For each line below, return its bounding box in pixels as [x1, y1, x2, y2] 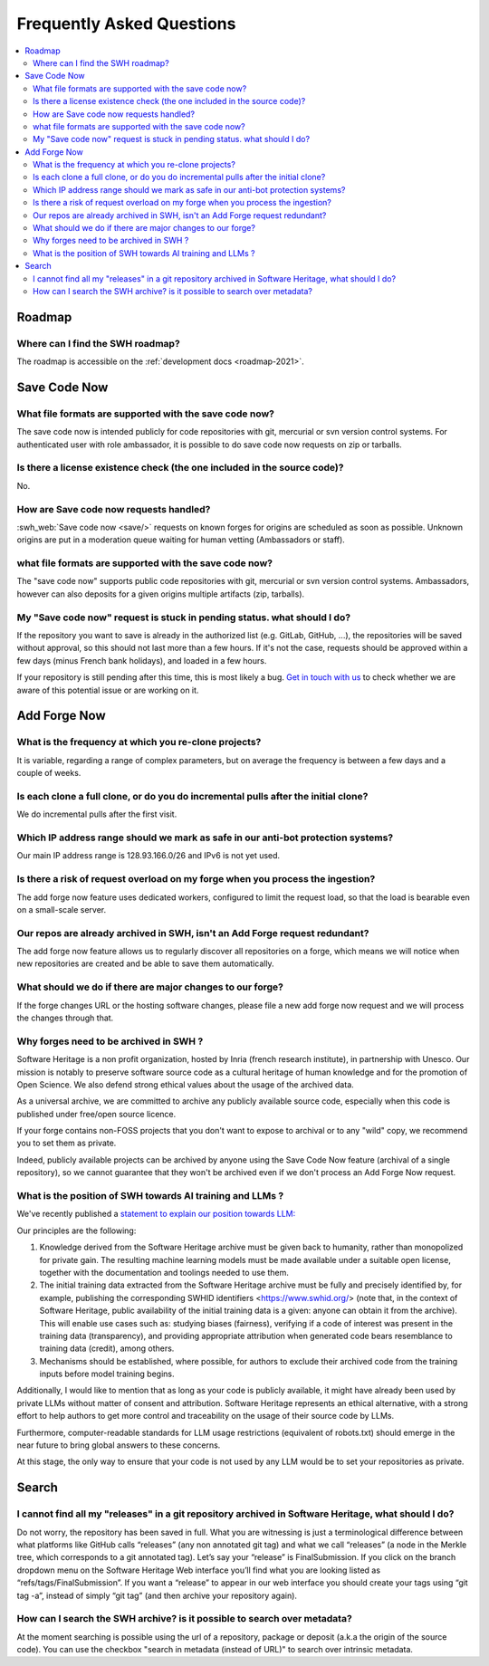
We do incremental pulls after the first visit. [16, 809, 177, 819]
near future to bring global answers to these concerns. [16, 1440, 221, 1451]
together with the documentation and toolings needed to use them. [39, 1267, 289, 1278]
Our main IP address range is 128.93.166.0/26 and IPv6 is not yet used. [16, 850, 281, 861]
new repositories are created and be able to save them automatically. [16, 958, 275, 969]
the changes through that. [16, 1012, 114, 1023]
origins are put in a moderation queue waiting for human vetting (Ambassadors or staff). [16, 534, 346, 545]
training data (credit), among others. [39, 1343, 175, 1354]
